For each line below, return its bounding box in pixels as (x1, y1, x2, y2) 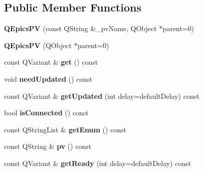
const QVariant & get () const (4, 57, 98, 67)
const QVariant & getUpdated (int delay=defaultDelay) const (4, 90, 199, 101)
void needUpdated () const (4, 73, 93, 84)
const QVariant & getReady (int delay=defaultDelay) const (4, 157, 191, 168)
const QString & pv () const (4, 141, 92, 151)
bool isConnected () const (4, 107, 89, 118)
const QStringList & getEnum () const (4, 124, 127, 134)
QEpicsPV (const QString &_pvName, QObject (4, 23, 157, 34)
